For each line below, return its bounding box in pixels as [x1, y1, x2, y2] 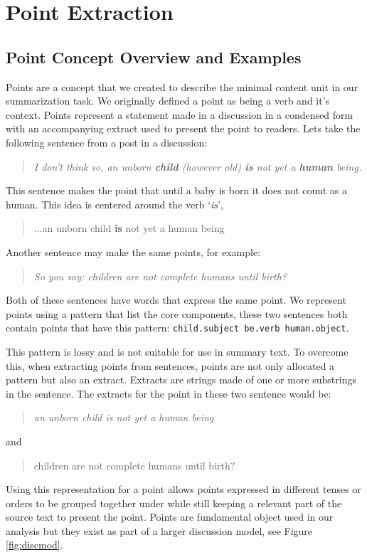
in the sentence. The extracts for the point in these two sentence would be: [6, 386, 331, 400]
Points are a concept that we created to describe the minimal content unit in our [6, 79, 358, 94]
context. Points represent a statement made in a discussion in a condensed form [6, 107, 353, 122]
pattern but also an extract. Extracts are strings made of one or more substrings [6, 372, 356, 387]
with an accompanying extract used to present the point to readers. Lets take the [6, 121, 361, 136]
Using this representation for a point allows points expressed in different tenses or [6, 482, 361, 497]
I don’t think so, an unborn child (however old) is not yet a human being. [33, 159, 362, 174]
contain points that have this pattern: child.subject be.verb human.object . [6, 320, 349, 335]
